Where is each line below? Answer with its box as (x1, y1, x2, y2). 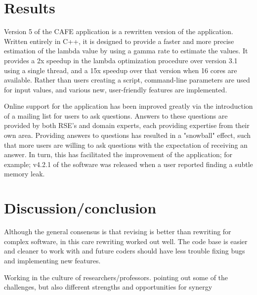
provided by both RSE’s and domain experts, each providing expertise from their (4, 120, 250, 130)
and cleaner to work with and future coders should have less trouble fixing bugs (4, 246, 245, 256)
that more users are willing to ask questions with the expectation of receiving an (4, 139, 248, 150)
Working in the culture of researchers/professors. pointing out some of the (4, 272, 228, 282)
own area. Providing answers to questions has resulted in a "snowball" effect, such (4, 130, 251, 140)
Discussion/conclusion (4, 198, 157, 218)
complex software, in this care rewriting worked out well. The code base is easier (4, 236, 248, 246)
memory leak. (4, 169, 45, 179)
